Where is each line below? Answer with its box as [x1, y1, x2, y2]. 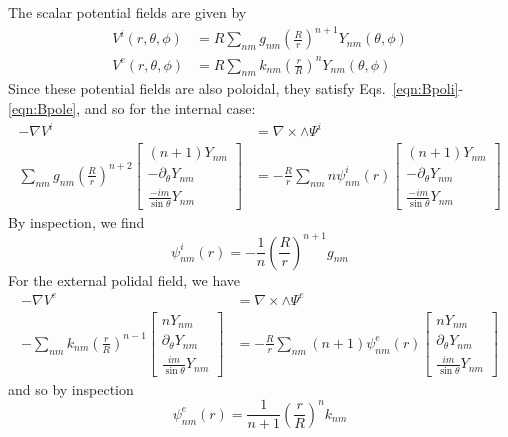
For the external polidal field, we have [8, 269, 241, 290]
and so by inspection [8, 378, 134, 399]
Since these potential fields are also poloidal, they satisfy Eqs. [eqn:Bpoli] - [8, 78, 464, 99]
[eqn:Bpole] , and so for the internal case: [8, 98, 256, 119]
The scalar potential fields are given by [8, 2, 247, 22]
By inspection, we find [8, 211, 145, 232]
